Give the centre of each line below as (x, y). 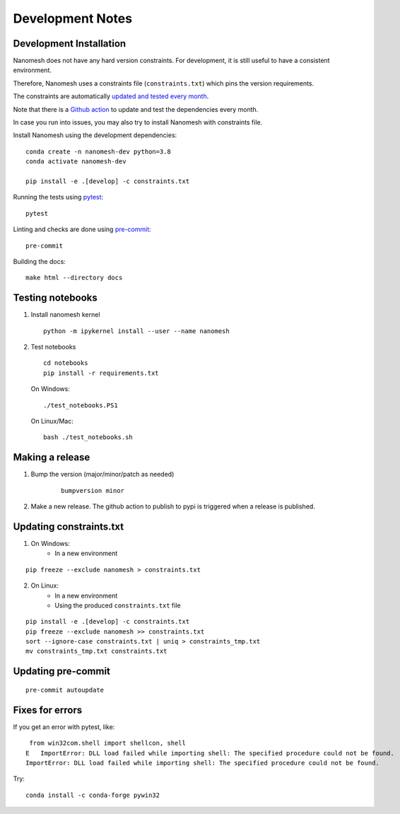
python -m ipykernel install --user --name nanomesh (136, 331)
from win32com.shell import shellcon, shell (108, 743)
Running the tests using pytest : (58, 197)
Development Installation (70, 43)
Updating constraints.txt (68, 527)
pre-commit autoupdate (65, 690)
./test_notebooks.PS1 (81, 405)
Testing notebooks (55, 298)
